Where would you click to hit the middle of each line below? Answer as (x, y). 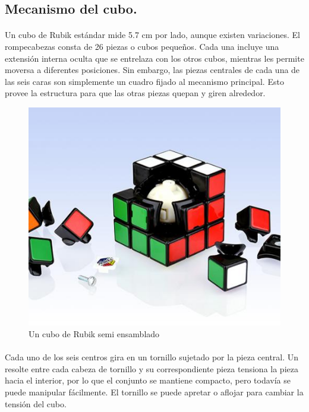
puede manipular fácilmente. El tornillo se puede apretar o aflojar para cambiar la (154, 392)
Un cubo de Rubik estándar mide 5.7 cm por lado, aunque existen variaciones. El (152, 35)
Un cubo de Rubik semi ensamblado (94, 333)
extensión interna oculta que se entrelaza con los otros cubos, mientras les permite (154, 58)
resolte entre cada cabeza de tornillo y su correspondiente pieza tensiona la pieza (152, 368)
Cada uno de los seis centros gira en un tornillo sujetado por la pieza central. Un (152, 357)
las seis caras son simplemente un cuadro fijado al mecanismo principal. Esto (144, 81)
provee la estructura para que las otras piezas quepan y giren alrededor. (135, 93)
